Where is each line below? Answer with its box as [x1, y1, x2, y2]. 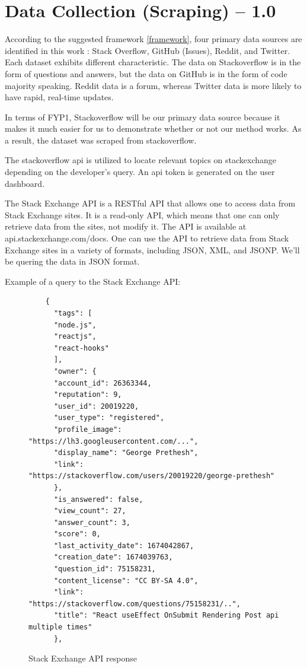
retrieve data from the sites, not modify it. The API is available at [5, 220, 247, 233]
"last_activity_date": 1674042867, [53, 541, 194, 550]
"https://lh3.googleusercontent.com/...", [28, 437, 199, 446]
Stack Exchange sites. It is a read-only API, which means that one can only [5, 208, 280, 221]
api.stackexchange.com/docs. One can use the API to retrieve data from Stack [5, 232, 289, 244]
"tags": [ [53, 309, 92, 317]
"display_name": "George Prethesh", [53, 448, 199, 457]
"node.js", [53, 320, 97, 329]
